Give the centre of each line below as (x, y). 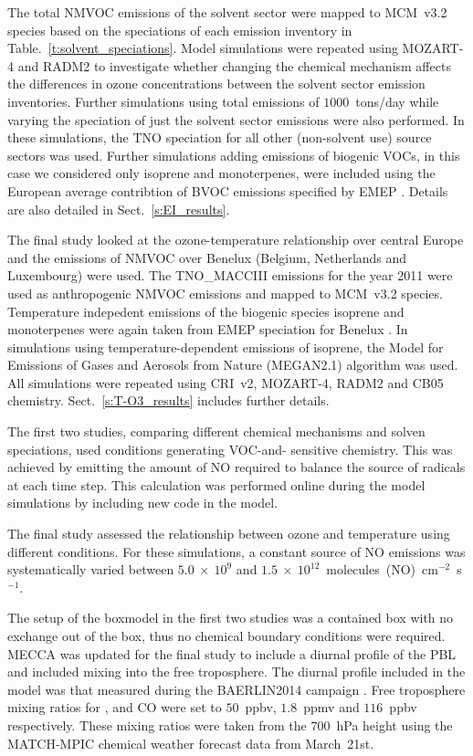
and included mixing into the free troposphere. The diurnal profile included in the (236, 672)
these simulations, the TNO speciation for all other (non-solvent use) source (220, 137)
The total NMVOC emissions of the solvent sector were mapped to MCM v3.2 (227, 12)
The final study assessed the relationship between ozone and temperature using (229, 534)
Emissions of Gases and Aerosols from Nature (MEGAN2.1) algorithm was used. (233, 365)
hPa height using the (394, 724)
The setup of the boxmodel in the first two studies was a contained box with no (231, 618)
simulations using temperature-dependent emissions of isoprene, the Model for (226, 346)
